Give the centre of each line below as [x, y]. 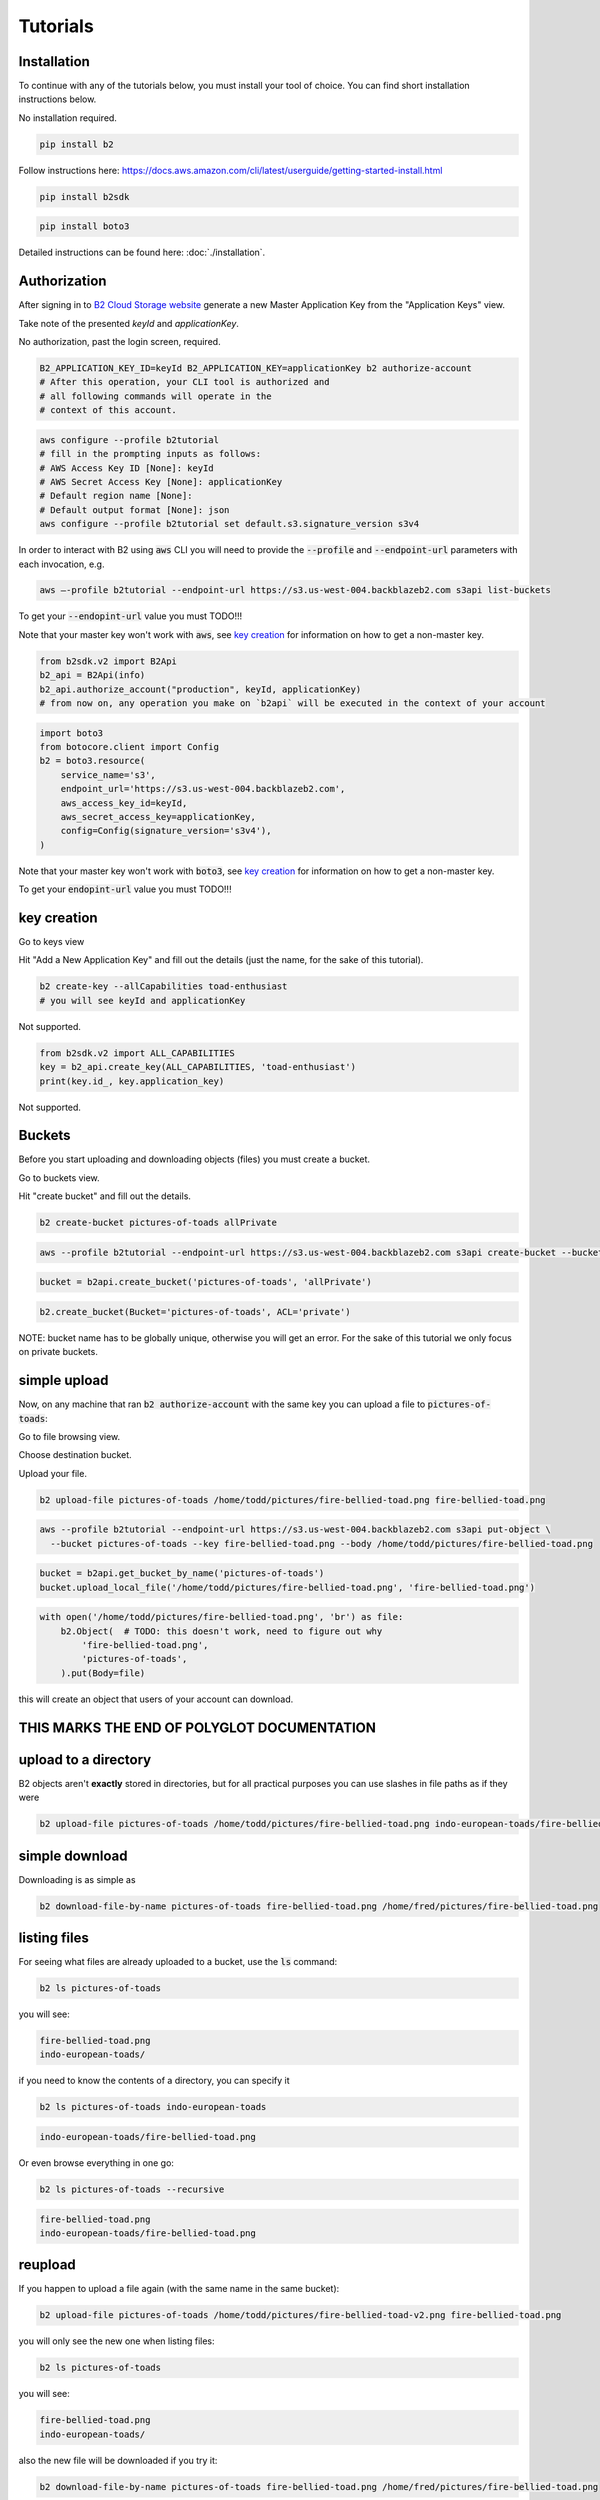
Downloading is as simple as [77, 1879]
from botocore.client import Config [129, 746]
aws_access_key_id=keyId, [124, 803]
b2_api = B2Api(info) [92, 675]
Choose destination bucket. [75, 1455]
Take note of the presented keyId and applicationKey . [129, 323]
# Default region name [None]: [116, 496]
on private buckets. [58, 1352]
